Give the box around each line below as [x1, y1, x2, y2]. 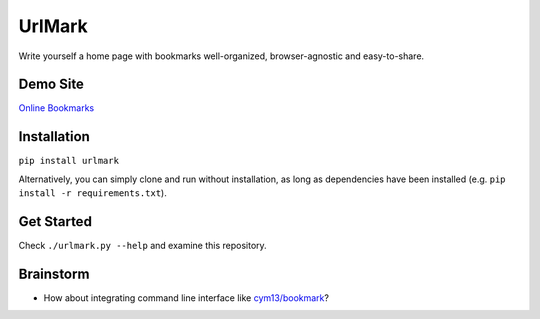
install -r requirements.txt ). [18, 187, 167, 199]
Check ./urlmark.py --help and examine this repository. [18, 240, 267, 252]
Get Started [18, 213, 92, 230]
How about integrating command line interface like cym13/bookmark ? [43, 291, 330, 304]
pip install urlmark [18, 155, 120, 167]
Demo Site [18, 76, 85, 93]
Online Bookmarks [18, 102, 95, 114]
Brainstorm [18, 265, 90, 282]
